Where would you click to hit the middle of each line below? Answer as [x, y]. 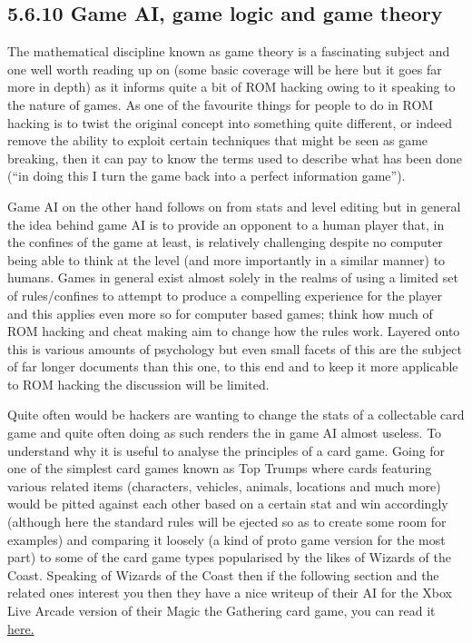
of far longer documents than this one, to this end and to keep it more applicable [233, 366]
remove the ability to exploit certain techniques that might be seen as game [218, 140]
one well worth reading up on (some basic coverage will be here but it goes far [225, 69]
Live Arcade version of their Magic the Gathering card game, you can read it [221, 611]
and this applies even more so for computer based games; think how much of [220, 313]
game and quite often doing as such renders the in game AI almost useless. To [225, 433]
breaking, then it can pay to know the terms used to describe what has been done [235, 158]
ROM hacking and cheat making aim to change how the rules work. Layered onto [234, 331]
